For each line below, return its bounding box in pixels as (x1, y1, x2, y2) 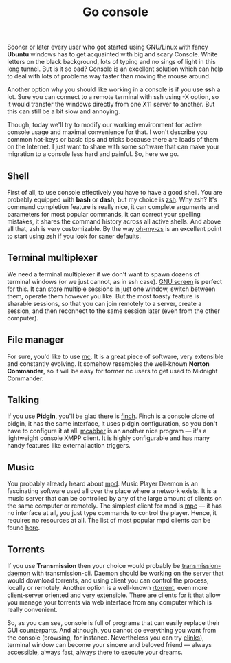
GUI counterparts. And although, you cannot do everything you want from (7, 627, 217, 635)
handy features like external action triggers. (7, 442, 131, 450)
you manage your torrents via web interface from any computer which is (7, 598, 212, 607)
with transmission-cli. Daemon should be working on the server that (32, 569, 224, 578)
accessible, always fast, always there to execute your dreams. (7, 648, 184, 657)
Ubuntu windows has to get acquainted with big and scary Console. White (7, 50, 218, 58)
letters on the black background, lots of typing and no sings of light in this (7, 58, 217, 66)
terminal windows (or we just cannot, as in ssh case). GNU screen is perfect (7, 277, 222, 285)
